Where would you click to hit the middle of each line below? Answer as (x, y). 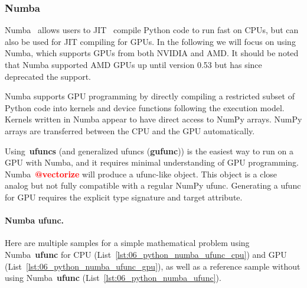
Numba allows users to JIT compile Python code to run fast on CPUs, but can (152, 30)
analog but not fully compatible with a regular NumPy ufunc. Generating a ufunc (153, 185)
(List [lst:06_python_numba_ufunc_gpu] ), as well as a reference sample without (153, 266)
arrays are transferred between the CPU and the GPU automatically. (130, 130)
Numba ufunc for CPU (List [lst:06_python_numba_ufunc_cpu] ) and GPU (146, 254)
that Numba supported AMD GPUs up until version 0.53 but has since (133, 64)
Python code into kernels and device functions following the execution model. (145, 107)
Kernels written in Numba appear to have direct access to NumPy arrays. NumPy (153, 119)
